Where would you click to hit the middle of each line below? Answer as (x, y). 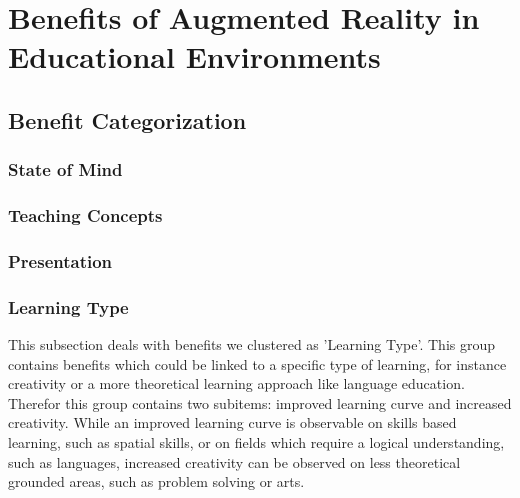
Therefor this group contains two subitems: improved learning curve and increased (260, 402)
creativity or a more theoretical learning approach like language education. (236, 383)
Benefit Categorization (127, 119)
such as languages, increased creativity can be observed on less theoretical (234, 461)
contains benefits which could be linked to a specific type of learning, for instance (257, 363)
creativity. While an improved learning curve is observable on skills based (232, 422)
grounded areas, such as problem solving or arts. (156, 481)
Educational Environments (194, 56)
